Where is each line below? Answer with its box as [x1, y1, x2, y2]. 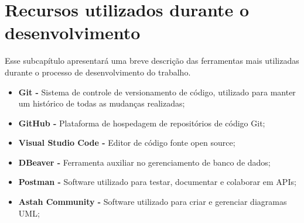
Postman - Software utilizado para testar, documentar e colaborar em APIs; [18, 176, 296, 188]
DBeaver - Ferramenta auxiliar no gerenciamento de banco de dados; [18, 156, 271, 168]
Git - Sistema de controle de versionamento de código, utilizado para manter [18, 85, 296, 98]
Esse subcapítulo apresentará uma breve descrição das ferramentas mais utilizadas [5, 54, 299, 67]
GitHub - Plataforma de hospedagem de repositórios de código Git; [18, 116, 265, 129]
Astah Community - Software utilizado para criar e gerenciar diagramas [18, 195, 287, 208]
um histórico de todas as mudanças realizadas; [18, 97, 185, 109]
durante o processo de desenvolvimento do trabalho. [5, 66, 191, 78]
